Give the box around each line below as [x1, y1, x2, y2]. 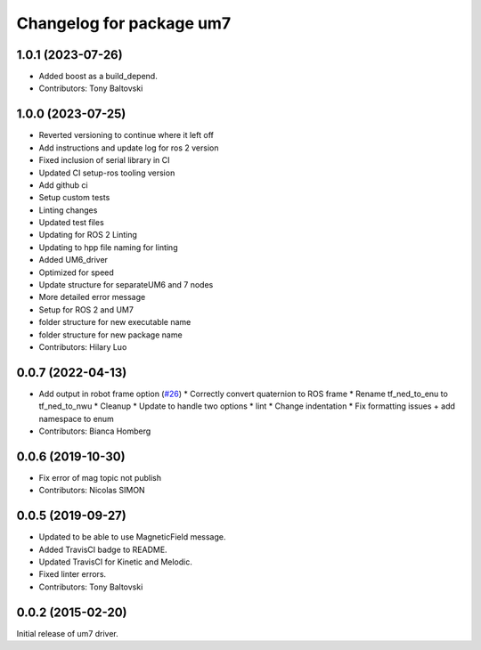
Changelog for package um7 [16, 13, 232, 33]
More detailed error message [38, 292, 146, 303]
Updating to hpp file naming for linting [38, 241, 178, 253]
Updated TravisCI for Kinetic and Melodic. [38, 557, 193, 567]
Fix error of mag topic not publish [38, 472, 162, 483]
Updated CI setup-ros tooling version [38, 167, 175, 178]
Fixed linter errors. [38, 569, 107, 580]
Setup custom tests [38, 192, 110, 203]
